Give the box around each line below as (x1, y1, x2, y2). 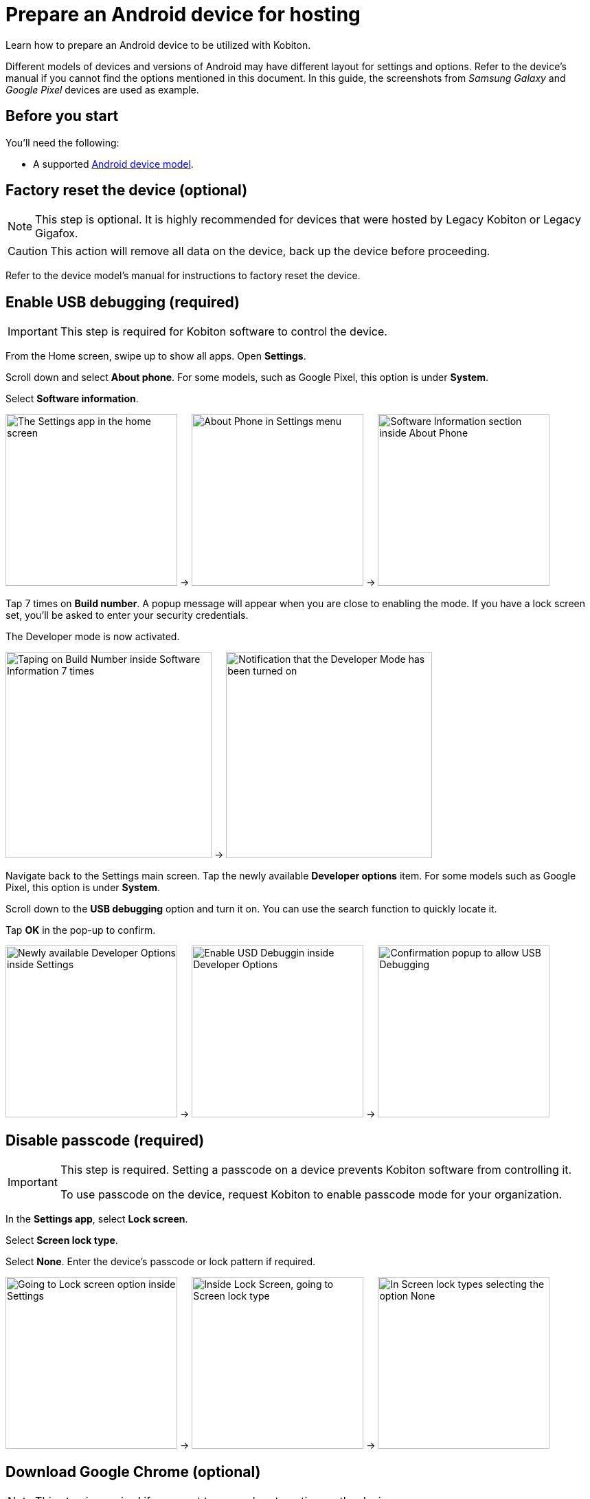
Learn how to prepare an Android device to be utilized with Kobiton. (5, 39, 311, 51)
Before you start (5, 107, 119, 125)
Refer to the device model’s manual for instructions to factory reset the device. (5, 270, 361, 282)
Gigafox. (35, 226, 78, 241)
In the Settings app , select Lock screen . (5, 1213, 188, 1225)
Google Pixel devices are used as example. (5, 83, 199, 96)
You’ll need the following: (5, 136, 120, 149)
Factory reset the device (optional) (5, 182, 248, 199)
